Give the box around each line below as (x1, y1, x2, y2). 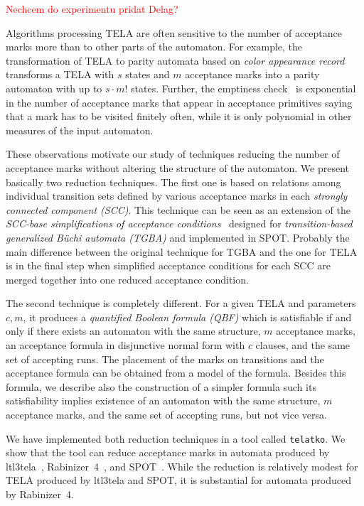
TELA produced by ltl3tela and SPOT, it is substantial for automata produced (6, 473, 351, 488)
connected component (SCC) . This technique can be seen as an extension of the (6, 202, 351, 217)
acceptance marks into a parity (185, 67, 320, 82)
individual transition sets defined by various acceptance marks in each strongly (6, 188, 348, 203)
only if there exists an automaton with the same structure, (6, 323, 261, 338)
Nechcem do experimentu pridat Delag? (6, 1, 178, 16)
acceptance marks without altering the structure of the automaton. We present (6, 160, 350, 175)
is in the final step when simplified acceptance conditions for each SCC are (6, 258, 331, 273)
